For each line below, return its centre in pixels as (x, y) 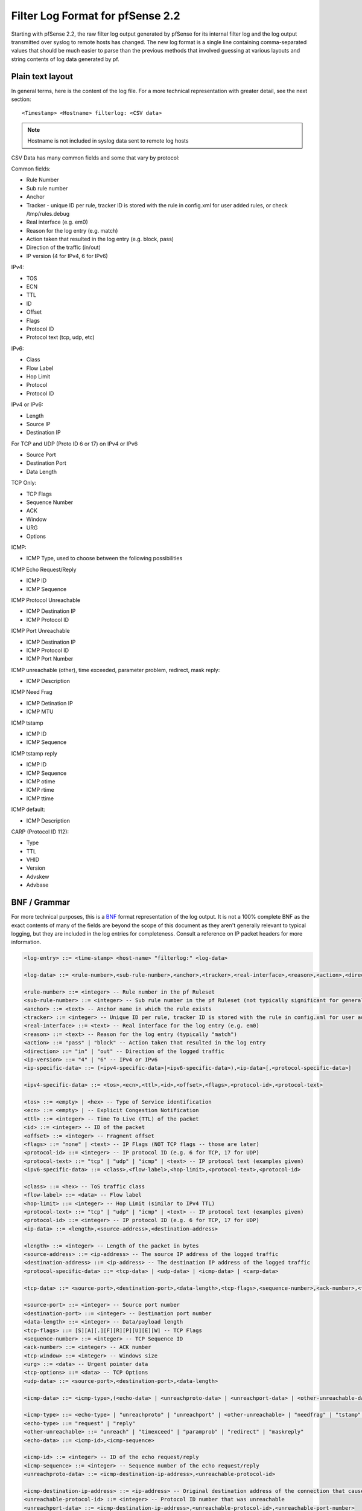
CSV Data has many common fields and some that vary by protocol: (95, 158)
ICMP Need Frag (32, 692)
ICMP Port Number (50, 659)
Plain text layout (42, 76)
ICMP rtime (40, 790)
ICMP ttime (40, 798)
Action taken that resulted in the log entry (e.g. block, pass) (100, 239)
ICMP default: (28, 809)
